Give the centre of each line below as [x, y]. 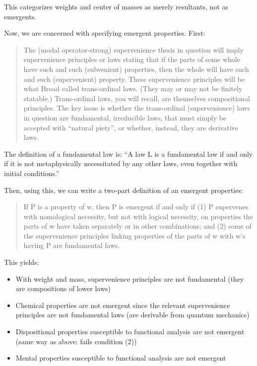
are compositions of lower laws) [63, 288]
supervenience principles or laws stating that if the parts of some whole [132, 59]
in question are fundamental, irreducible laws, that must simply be [125, 117]
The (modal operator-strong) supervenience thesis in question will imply [133, 49]
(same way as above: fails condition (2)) [76, 341]
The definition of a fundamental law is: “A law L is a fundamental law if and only [128, 153]
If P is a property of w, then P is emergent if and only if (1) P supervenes [136, 207]
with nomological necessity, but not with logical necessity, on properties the [138, 216]
